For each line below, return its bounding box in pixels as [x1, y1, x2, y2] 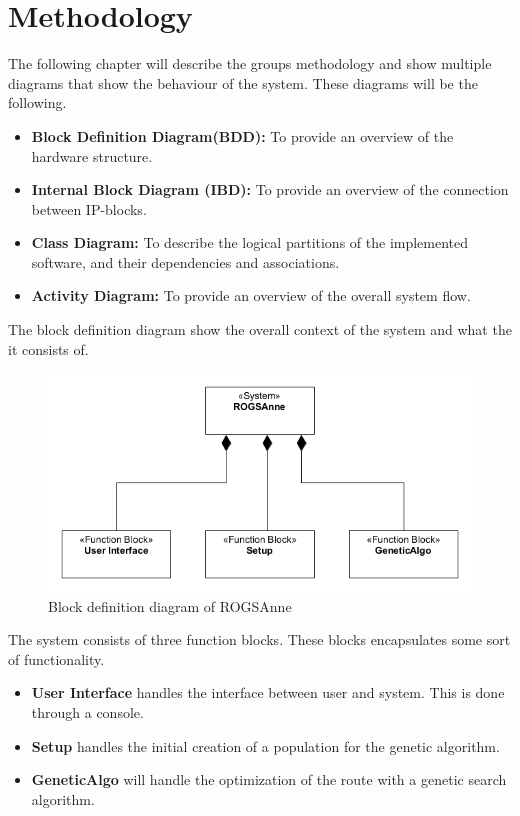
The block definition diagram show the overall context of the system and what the [8, 319, 512, 340]
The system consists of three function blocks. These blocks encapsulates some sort [8, 629, 511, 650]
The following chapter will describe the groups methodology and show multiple [8, 53, 492, 74]
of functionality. [8, 648, 105, 669]
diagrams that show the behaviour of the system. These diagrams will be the [8, 72, 478, 93]
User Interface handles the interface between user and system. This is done [31, 682, 505, 703]
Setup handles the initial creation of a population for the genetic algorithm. [31, 735, 500, 756]
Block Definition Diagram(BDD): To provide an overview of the [31, 125, 454, 146]
